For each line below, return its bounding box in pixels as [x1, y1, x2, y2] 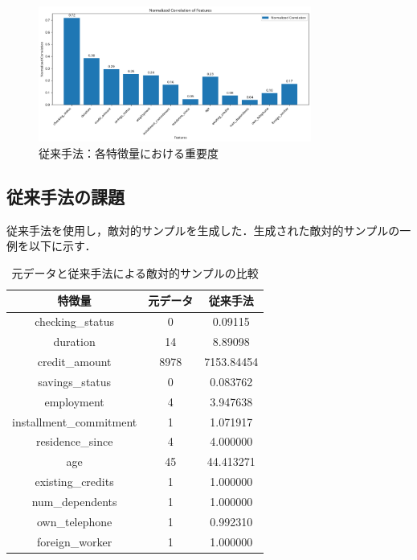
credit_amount [37, 352, 112, 369]
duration [53, 333, 96, 350]
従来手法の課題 [6, 183, 125, 208]
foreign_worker [37, 533, 112, 550]
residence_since [35, 433, 113, 450]
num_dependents [31, 492, 117, 509]
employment [44, 393, 104, 410]
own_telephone [36, 513, 112, 529]
